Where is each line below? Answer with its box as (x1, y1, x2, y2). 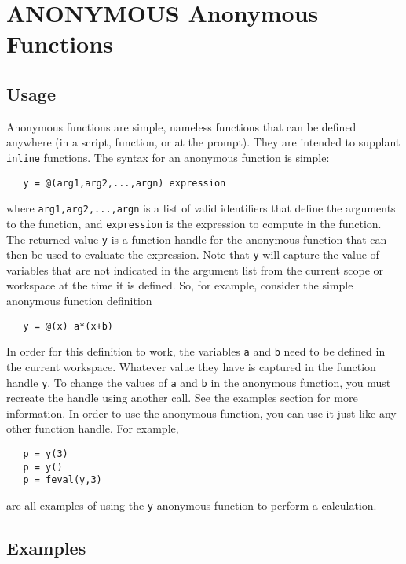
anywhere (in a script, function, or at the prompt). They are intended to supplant (6, 134, 401, 150)
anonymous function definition (6, 293, 152, 309)
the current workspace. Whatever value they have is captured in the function (6, 358, 376, 374)
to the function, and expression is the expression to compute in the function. (6, 215, 382, 231)
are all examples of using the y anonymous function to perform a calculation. (6, 496, 377, 513)
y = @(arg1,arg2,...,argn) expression (23, 177, 226, 189)
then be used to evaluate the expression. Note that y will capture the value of (6, 246, 379, 263)
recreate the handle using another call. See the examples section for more (6, 389, 358, 406)
